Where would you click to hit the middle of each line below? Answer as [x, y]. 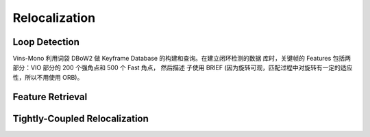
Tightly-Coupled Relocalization [81, 118]
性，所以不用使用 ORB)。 [48, 77]
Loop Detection [46, 42]
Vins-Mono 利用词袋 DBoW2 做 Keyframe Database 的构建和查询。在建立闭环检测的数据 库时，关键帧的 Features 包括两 [182, 59]
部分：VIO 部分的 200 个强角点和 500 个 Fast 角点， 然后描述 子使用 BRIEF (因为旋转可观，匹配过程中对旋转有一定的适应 [183, 67]
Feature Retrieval [50, 96]
